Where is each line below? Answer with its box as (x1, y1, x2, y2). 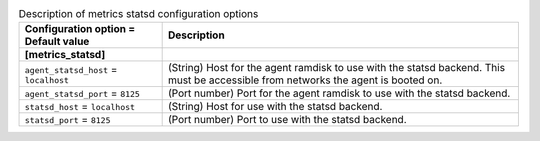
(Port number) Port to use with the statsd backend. (167, 113, 407, 127)
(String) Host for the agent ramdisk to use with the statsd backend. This (167, 61, 505, 75)
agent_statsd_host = (24, 62, 118, 76)
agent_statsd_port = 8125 (24, 86, 140, 100)
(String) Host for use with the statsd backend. (167, 100, 383, 114)
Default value (24, 35, 90, 49)
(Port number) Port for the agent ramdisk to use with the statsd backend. (167, 86, 511, 100)
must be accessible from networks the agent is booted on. (167, 73, 443, 87)
